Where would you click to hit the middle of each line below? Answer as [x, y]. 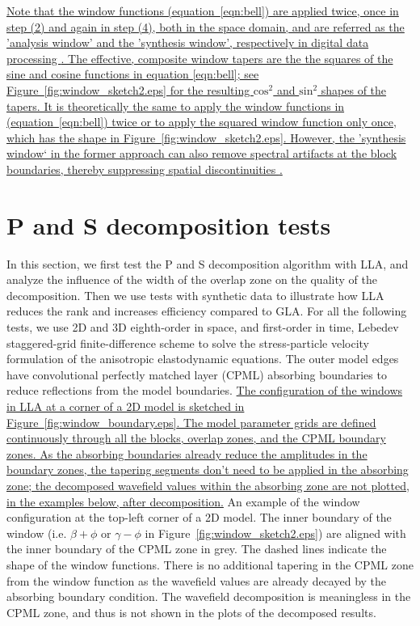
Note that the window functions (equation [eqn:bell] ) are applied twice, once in [203, 11]
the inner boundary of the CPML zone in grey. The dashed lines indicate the [197, 549]
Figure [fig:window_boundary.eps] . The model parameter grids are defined [191, 422]
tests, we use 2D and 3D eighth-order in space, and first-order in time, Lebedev [203, 327]
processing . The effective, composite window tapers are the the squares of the [200, 58]
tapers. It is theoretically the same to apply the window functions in [176, 106]
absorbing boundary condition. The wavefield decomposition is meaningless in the [209, 596]
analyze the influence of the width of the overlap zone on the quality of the [192, 279]
